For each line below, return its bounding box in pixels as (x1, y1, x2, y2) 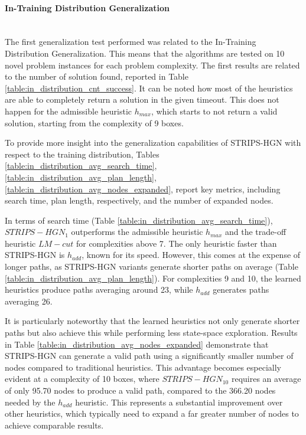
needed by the (5, 395, 56, 408)
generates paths (213, 283, 269, 296)
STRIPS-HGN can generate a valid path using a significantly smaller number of (5, 349, 294, 362)
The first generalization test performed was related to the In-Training (5, 35, 256, 48)
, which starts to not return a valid (151, 104, 278, 117)
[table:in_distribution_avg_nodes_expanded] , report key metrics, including (5, 182, 281, 195)
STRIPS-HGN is (5, 248, 65, 261)
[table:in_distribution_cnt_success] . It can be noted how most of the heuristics (5, 81, 293, 94)
